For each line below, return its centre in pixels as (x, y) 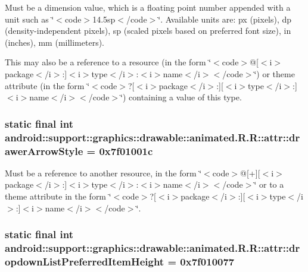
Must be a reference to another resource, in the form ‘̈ (103, 173)
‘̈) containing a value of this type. (181, 97)
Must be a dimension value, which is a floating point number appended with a (148, 7)
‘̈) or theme (274, 73)
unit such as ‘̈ (29, 19)
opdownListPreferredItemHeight (85, 261)
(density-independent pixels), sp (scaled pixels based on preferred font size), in (148, 31)
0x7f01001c (126, 151)
